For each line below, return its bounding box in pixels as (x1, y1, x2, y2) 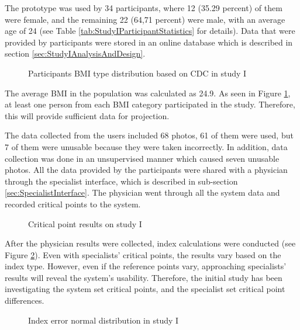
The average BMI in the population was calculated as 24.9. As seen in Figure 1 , (5, 86, 291, 99)
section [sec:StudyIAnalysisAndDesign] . (5, 47, 146, 60)
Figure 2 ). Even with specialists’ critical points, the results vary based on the (5, 248, 281, 260)
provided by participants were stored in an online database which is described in (5, 36, 293, 48)
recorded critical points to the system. (5, 197, 141, 210)
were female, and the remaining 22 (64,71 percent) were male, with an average (5, 13, 285, 25)
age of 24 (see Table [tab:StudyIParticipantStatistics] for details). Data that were (5, 25, 295, 37)
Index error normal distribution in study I (28, 314, 179, 326)
